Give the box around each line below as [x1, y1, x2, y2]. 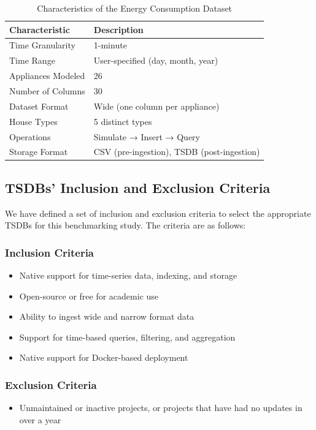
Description [93, 23, 144, 36]
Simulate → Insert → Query [93, 130, 201, 143]
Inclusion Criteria [5, 244, 94, 260]
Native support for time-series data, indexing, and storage [19, 269, 237, 282]
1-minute [93, 39, 127, 51]
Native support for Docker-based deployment [19, 351, 188, 364]
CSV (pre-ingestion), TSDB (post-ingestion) [93, 145, 260, 158]
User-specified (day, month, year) [93, 54, 218, 67]
